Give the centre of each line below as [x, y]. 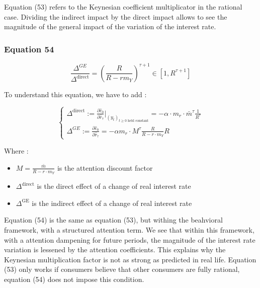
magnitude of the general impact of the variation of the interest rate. [110, 26]
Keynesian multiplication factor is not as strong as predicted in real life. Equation [130, 259]
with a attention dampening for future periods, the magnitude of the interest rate [130, 239]
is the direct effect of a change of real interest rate [114, 186]
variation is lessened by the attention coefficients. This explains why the [115, 249]
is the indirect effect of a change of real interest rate [112, 203]
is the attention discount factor [105, 167]
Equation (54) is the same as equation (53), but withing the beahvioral [113, 220]
